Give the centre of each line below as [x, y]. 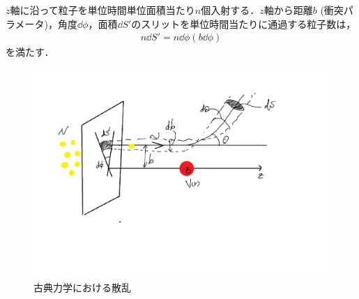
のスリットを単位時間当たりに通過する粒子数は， [244, 23]
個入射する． [230, 10]
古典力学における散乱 [82, 287]
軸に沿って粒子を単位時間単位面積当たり [102, 10]
